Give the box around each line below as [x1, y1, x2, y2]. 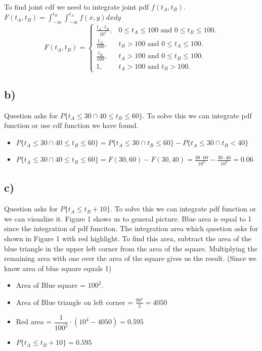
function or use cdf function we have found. [4, 120, 139, 130]
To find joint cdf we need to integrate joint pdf [4, 2, 149, 12]
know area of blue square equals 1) [4, 262, 112, 273]
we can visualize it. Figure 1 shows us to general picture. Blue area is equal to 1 [4, 213, 252, 224]
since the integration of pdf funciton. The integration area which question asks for [4, 223, 258, 234]
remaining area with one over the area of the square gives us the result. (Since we [4, 253, 257, 264]
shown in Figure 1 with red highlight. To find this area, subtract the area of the [4, 233, 251, 243]
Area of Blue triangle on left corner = [16, 296, 134, 307]
